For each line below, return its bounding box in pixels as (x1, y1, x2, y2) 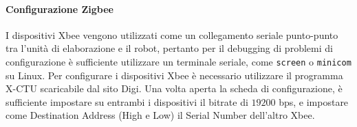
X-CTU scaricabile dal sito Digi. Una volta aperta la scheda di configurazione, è (6, 81, 343, 96)
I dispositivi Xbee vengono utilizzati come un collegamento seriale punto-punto (6, 27, 338, 42)
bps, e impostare (279, 94, 349, 109)
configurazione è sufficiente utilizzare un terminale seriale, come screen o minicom (6, 54, 351, 68)
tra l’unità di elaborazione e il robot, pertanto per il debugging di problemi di (6, 41, 333, 55)
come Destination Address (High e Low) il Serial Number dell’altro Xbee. (6, 108, 315, 122)
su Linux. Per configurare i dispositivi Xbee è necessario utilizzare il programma (6, 68, 343, 82)
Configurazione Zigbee (6, 1, 113, 16)
